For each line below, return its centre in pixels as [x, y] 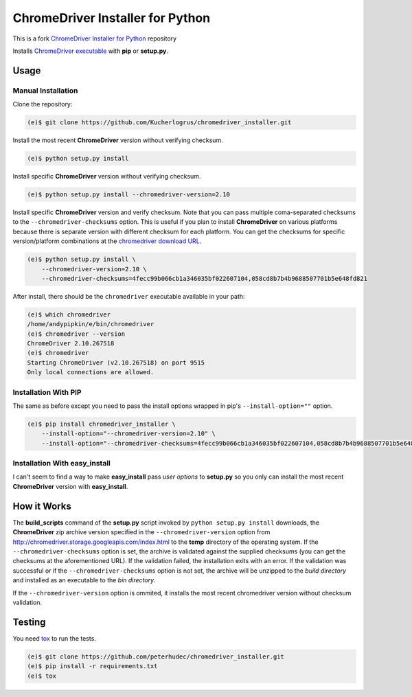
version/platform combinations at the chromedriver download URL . [107, 241]
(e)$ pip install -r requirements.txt [92, 666]
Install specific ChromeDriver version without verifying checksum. [107, 176]
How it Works [42, 506]
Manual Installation [45, 91]
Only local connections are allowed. [91, 372]
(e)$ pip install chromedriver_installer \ [102, 424]
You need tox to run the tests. [54, 638]
